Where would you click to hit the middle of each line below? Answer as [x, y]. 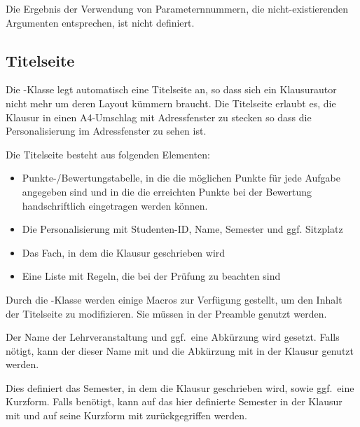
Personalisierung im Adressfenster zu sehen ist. [106, 131]
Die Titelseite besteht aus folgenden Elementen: [108, 154]
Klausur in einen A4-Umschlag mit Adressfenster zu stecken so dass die [159, 117]
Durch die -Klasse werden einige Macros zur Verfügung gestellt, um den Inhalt [174, 299]
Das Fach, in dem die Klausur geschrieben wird [124, 252]
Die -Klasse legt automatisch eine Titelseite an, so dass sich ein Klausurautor [171, 89]
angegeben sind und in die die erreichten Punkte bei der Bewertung [167, 191]
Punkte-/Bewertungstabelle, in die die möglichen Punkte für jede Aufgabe [181, 178]
